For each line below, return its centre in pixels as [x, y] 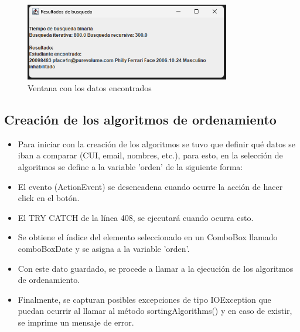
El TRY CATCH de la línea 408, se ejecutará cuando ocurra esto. [136, 217]
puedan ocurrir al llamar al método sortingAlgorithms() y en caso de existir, [155, 311]
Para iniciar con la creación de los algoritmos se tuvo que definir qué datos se [157, 143]
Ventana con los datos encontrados [90, 88]
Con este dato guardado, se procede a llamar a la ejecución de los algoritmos [156, 268]
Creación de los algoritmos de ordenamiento [140, 120]
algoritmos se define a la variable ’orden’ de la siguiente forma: [130, 167]
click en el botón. [49, 198]
